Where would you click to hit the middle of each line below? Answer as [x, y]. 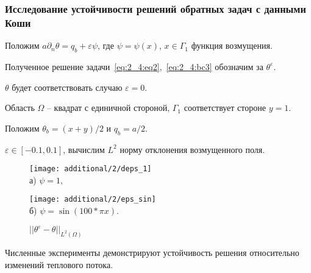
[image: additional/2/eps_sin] [93, 200]
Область [20, 108]
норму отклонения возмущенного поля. [192, 149]
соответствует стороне [225, 108]
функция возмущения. [232, 45]
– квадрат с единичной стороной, [108, 108]
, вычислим [84, 149]
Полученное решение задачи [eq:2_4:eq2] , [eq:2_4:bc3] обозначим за [134, 66]
